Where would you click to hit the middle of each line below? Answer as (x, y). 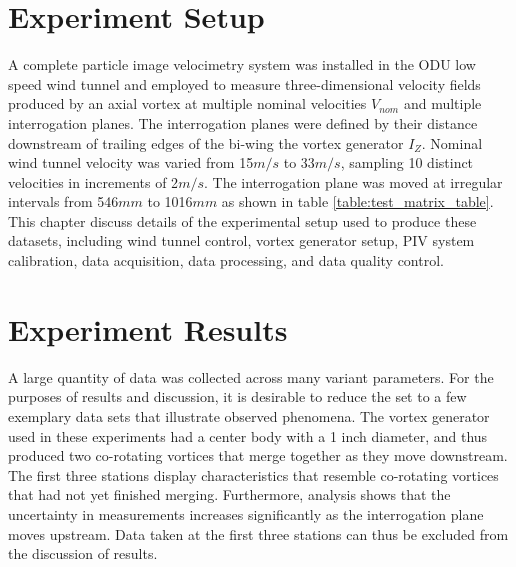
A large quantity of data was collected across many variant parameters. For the (251, 376)
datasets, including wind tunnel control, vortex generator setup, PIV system (241, 240)
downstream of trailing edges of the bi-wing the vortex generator (206, 142)
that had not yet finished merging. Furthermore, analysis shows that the (229, 494)
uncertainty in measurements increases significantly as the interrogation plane (246, 513)
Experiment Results (148, 328)
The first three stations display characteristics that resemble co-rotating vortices (253, 474)
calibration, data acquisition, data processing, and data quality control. (226, 260)
